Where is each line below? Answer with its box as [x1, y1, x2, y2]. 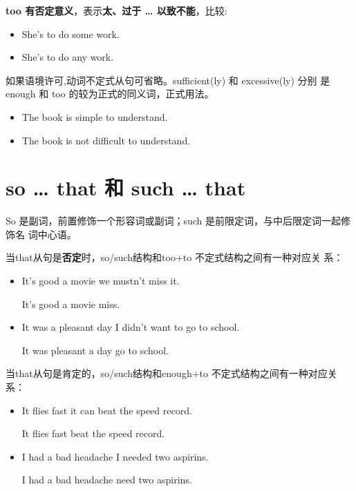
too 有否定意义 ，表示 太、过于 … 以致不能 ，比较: [6, 3, 227, 17]
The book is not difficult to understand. [21, 133, 191, 147]
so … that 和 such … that [6, 173, 246, 202]
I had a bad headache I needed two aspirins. [21, 449, 209, 463]
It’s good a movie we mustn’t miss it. [21, 273, 180, 288]
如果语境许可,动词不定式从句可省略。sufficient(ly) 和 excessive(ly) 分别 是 [6, 73, 330, 87]
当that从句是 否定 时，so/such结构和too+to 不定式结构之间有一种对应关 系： [6, 250, 344, 264]
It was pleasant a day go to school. [21, 343, 169, 357]
